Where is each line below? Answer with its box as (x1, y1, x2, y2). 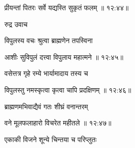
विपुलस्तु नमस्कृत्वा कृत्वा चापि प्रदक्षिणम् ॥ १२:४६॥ (4, 84, 131, 95)
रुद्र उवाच (4, 19, 28, 29)
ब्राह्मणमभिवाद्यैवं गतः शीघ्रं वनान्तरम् (4, 101, 88, 111)
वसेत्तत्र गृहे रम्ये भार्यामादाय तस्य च (4, 68, 88, 78)
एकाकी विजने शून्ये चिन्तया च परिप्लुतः (4, 134, 97, 144)
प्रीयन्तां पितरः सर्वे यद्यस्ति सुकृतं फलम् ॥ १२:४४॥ (4, 2, 129, 12)
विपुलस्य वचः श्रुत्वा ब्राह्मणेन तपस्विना (4, 35, 93, 46)
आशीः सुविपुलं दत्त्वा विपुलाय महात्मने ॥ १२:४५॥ (4, 51, 123, 62)
